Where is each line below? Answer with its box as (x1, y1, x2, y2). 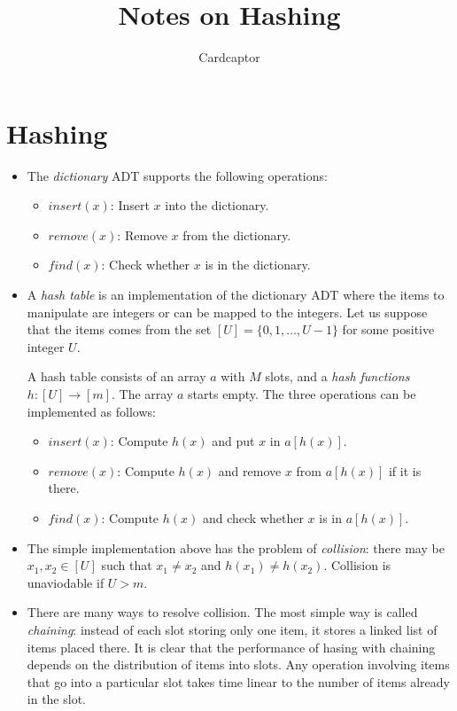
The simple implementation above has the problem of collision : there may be (27, 538, 445, 557)
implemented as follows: (27, 402, 156, 420)
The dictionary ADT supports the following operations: (27, 166, 328, 184)
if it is (388, 461, 422, 480)
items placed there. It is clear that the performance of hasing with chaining (27, 637, 436, 656)
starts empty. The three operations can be (188, 385, 416, 402)
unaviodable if (27, 573, 105, 591)
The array (119, 385, 174, 402)
